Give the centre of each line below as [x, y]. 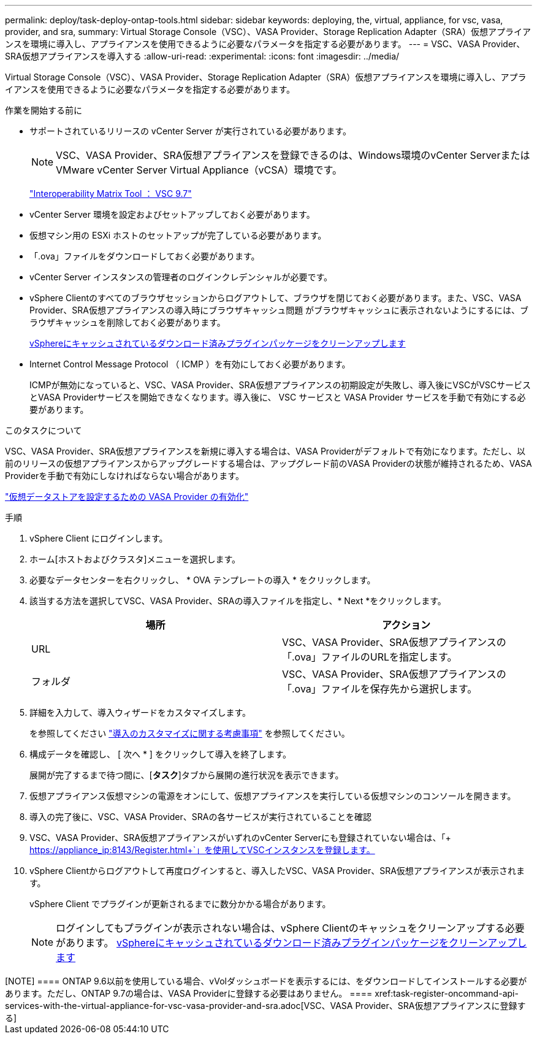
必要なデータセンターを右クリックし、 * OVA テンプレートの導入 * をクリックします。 [203, 580]
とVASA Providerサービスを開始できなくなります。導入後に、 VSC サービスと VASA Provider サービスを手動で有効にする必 [278, 397]
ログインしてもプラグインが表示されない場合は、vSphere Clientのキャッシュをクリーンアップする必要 [290, 928]
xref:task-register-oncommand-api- [447, 993]
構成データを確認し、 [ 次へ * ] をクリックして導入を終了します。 [161, 754]
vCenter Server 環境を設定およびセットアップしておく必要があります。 [172, 214]
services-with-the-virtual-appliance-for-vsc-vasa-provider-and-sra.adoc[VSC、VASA [179, 1006]
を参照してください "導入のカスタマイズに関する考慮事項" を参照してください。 [190, 733]
